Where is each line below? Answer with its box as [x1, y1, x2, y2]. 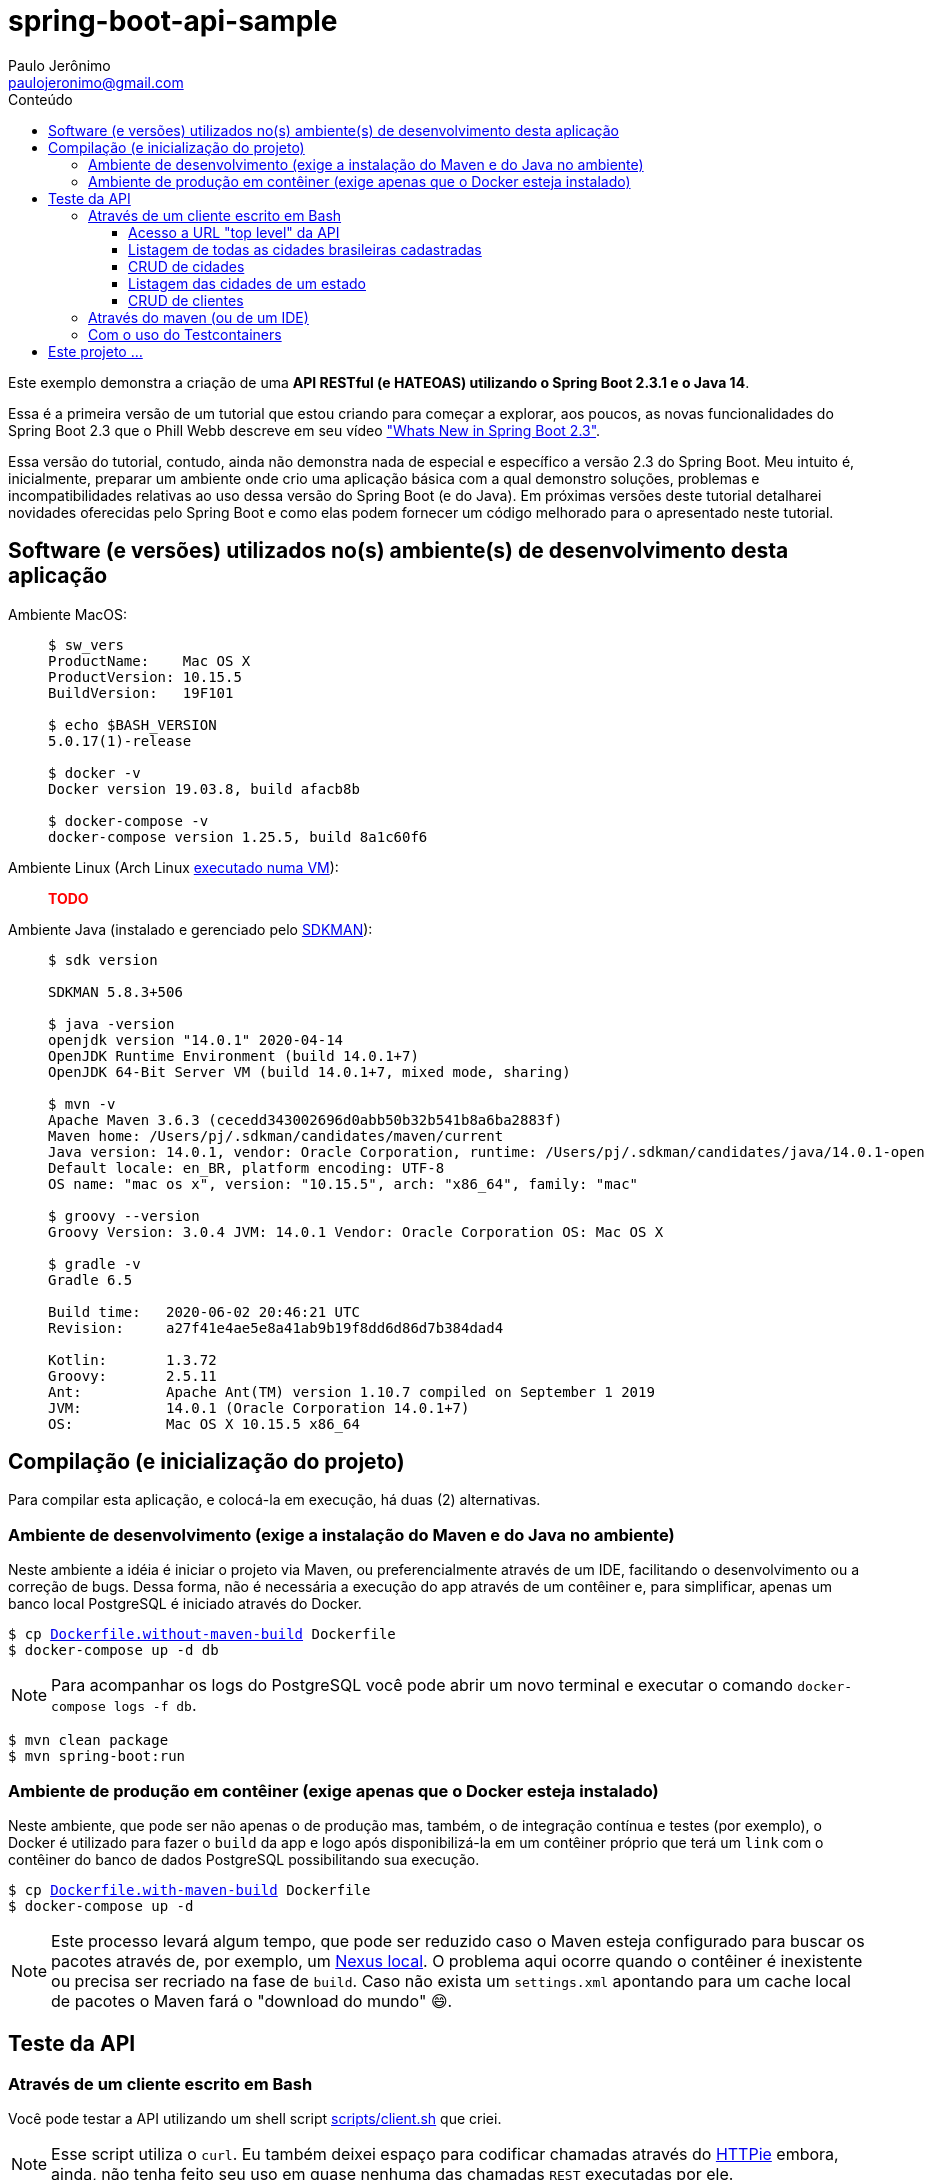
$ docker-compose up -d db [8, 1642, 219, 1659]
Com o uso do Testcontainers [88, 325, 282, 343]
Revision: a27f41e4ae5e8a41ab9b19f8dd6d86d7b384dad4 [48, 1319, 504, 1336]
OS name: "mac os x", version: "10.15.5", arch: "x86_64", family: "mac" [48, 1175, 639, 1192]
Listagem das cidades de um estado [128, 274, 366, 292]
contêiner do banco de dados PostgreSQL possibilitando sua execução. [8, 1850, 480, 1868]
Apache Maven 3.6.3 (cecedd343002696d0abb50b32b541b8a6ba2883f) [48, 1111, 563, 1128]
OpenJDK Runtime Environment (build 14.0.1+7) [48, 1047, 419, 1064]
